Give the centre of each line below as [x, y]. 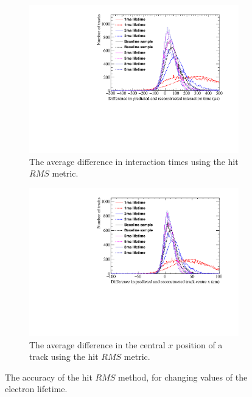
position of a [199, 344]
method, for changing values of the [183, 377]
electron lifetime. [36, 389]
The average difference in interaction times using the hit [134, 161]
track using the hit [64, 357]
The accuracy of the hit [49, 377]
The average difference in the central [97, 344]
